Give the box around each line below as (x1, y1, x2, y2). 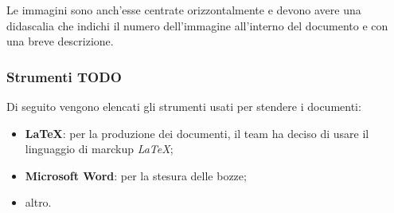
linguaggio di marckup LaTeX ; (25, 140, 174, 157)
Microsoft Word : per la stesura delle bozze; (25, 167, 247, 183)
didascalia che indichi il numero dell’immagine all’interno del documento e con (6, 17, 388, 34)
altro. (25, 194, 52, 211)
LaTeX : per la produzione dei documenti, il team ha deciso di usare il (25, 124, 369, 141)
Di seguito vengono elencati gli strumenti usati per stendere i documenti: (6, 98, 361, 114)
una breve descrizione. (6, 33, 114, 49)
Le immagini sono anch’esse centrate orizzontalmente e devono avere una (6, 2, 361, 18)
